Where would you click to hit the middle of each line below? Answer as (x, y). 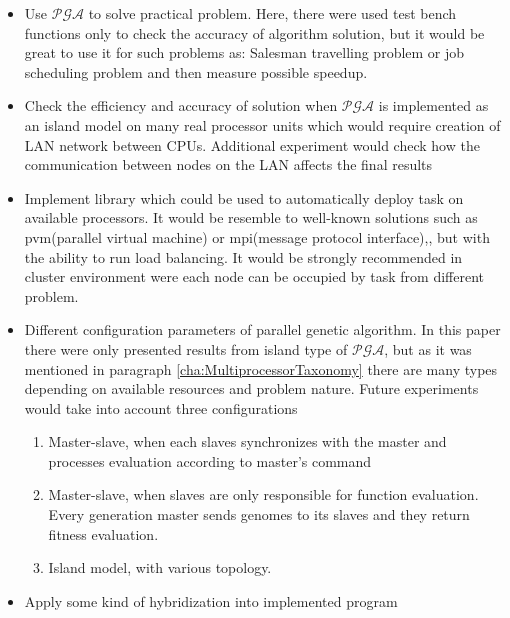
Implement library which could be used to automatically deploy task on (244, 197)
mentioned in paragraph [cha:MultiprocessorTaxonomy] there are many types (261, 368)
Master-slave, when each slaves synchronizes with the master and (247, 441)
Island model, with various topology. (160, 567)
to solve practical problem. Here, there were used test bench (272, 13)
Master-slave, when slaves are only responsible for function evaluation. (263, 494)
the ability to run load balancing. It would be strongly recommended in (243, 256)
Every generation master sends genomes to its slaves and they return (259, 514)
